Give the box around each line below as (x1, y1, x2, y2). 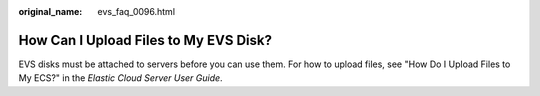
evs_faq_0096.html (97, 6, 175, 17)
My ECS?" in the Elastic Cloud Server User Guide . (18, 72, 224, 84)
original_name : (18, 6, 83, 17)
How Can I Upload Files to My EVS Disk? (18, 31, 272, 49)
